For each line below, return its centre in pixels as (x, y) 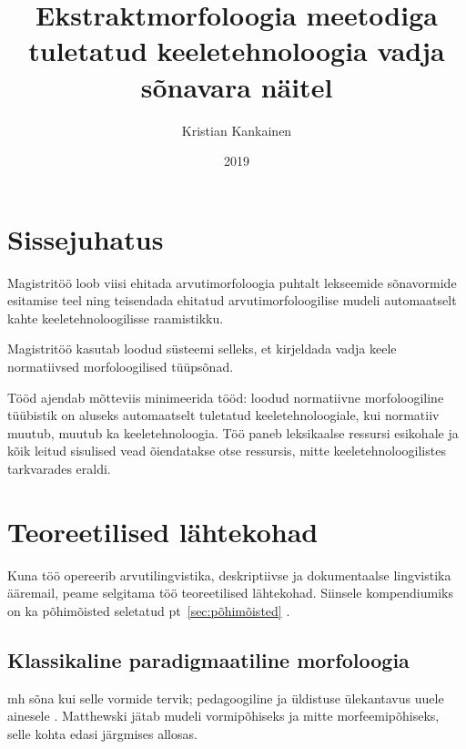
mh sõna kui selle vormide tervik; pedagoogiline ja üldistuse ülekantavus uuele (226, 698)
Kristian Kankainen (237, 130)
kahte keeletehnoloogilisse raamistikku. (116, 318)
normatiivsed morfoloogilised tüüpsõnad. (121, 366)
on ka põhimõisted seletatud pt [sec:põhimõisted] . (149, 610)
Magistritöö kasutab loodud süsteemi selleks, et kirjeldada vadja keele (202, 349)
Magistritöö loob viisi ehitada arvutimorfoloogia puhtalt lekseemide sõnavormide (232, 282)
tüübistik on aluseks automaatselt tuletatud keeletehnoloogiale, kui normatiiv (223, 415)
